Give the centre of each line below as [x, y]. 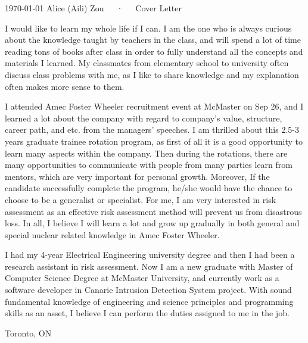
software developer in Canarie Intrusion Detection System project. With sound [148, 290]
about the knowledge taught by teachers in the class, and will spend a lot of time [153, 40]
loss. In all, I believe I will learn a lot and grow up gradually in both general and [152, 223]
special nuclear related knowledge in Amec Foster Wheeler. [112, 234]
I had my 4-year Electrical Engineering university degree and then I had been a [150, 255]
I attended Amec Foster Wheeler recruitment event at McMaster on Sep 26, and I [154, 106]
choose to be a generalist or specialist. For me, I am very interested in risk [141, 199]
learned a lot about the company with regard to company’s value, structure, [144, 118]
